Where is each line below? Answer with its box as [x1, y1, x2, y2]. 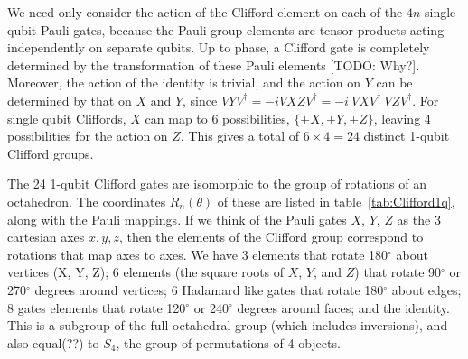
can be [376, 73, 413, 92]
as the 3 [397, 209, 441, 228]
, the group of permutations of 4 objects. [116, 333, 341, 352]
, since [183, 90, 218, 109]
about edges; [391, 280, 462, 299]
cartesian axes [7, 227, 85, 246]
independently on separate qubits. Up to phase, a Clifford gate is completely [7, 38, 430, 57]
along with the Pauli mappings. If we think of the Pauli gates [7, 209, 347, 228]
